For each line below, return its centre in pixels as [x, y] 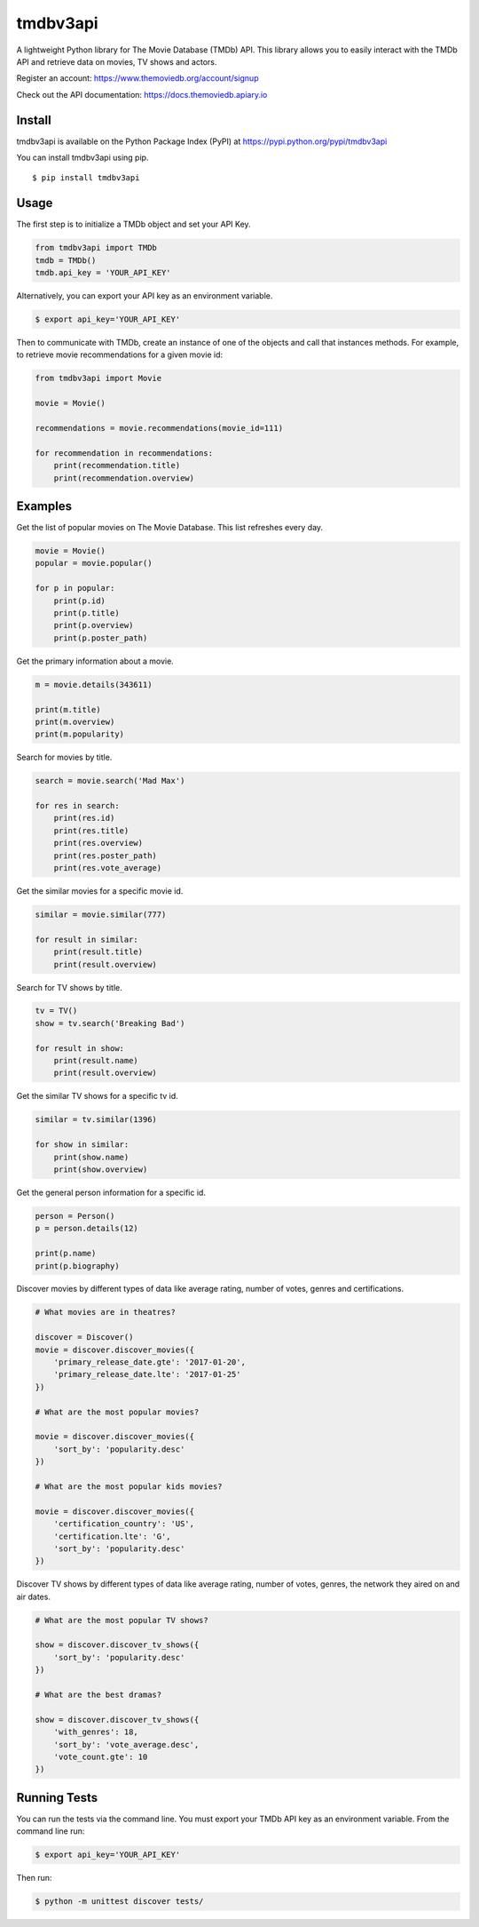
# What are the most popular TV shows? [122, 1620]
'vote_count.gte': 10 [101, 1756]
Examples [44, 506]
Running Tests [57, 1798]
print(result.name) [96, 1061]
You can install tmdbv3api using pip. [82, 158]
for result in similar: [87, 939]
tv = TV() [56, 1011]
